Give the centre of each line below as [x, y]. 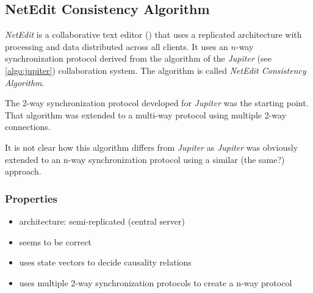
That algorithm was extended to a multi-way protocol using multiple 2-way [146, 114]
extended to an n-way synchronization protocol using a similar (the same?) [145, 159]
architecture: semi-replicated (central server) [102, 221]
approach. [23, 171]
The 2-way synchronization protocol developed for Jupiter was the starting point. [157, 103]
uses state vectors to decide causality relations [105, 262]
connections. [28, 127]
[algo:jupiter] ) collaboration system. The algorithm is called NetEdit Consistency [156, 70]
